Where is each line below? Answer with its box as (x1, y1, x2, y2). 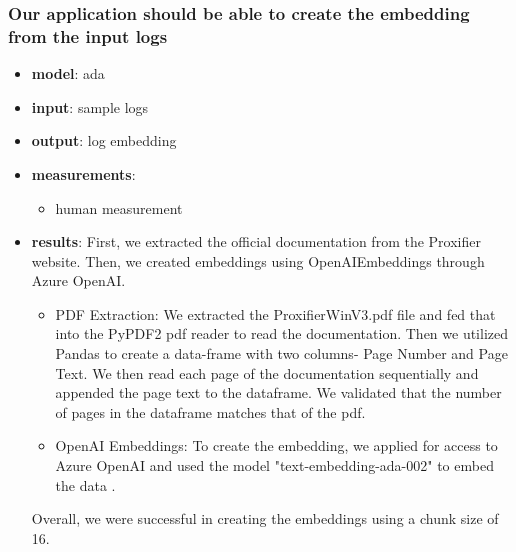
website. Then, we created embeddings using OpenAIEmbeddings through (31, 250, 485, 271)
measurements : (31, 163, 136, 184)
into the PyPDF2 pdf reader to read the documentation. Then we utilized (55, 323, 509, 344)
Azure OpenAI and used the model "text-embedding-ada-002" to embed (55, 455, 494, 476)
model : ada (31, 63, 105, 84)
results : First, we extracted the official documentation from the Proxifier (31, 231, 481, 252)
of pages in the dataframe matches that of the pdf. (55, 401, 366, 422)
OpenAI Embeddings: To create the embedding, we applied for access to (55, 435, 498, 456)
